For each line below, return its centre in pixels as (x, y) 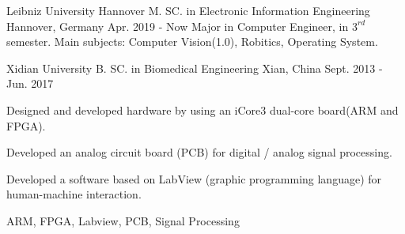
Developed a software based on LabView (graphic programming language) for (194, 178)
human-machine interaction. (74, 194)
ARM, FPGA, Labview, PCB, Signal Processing (123, 220)
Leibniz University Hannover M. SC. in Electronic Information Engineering (188, 10)
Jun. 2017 (30, 83)
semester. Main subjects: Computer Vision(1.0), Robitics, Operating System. (192, 42)
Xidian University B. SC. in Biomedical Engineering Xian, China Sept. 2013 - (195, 68)
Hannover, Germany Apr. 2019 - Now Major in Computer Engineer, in (178, 26)
